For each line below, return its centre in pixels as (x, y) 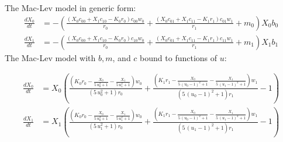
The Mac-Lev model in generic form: (70, 8)
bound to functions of (179, 57)
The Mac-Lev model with (50, 57)
